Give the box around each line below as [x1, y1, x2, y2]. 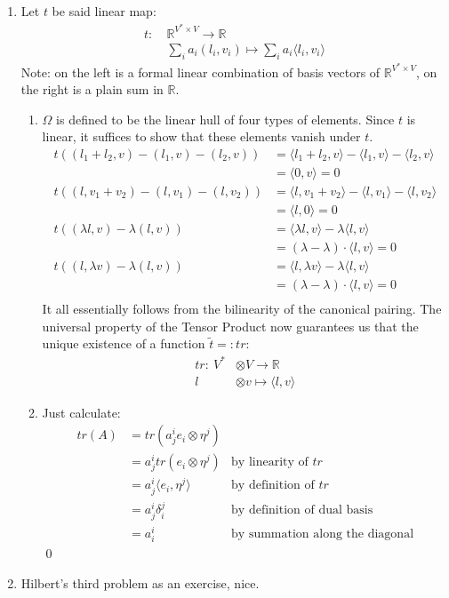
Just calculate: [42, 403, 121, 421]
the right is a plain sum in [20, 80, 164, 99]
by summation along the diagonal [231, 527, 414, 540]
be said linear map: [52, 2, 156, 20]
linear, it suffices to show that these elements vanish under [42, 127, 361, 146]
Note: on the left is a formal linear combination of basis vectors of [20, 62, 381, 81]
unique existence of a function [42, 334, 205, 353]
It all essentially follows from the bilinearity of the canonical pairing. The [42, 299, 442, 318]
